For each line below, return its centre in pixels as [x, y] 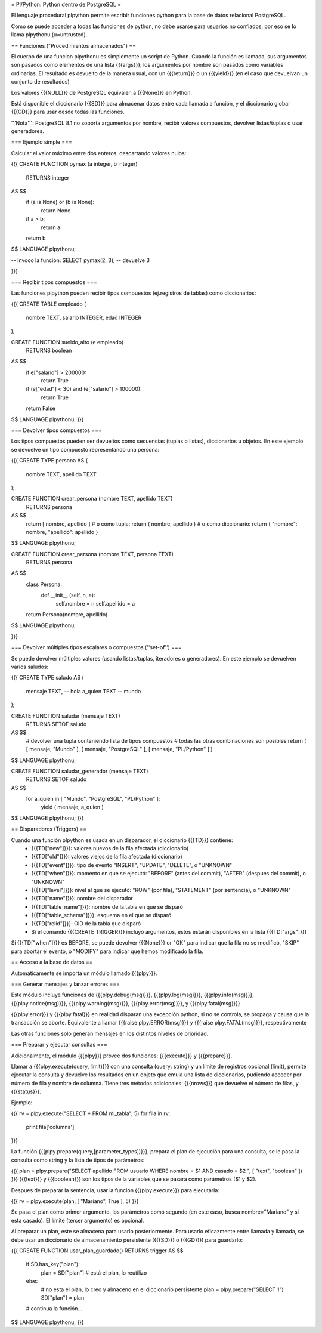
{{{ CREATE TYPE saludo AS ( [47, 678]
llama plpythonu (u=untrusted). [49, 35]
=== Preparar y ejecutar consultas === [59, 1045]
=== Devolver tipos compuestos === [57, 430]
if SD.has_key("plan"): [53, 1264]
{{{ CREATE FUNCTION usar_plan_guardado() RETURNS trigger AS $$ [97, 1251]
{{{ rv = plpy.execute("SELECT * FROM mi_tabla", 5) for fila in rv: [91, 1113]
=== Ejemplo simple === [42, 142]
